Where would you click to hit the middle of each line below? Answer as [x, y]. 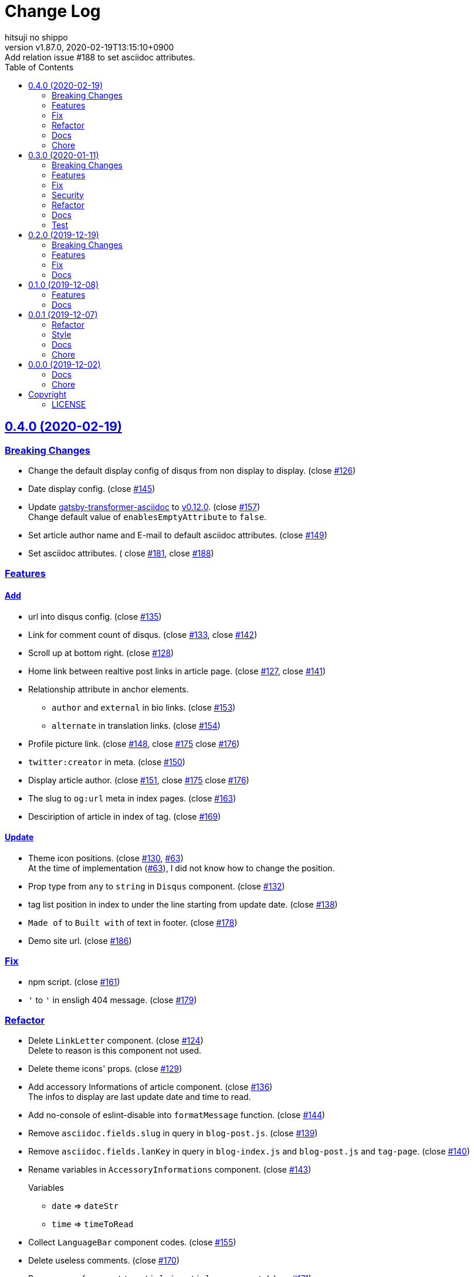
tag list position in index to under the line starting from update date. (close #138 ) [183, 904]
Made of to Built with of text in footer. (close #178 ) [133, 922]
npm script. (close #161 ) [74, 981]
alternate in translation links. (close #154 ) [136, 725]
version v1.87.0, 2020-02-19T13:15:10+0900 [89, 47]
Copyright [48, 394]
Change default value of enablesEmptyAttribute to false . [148, 517]
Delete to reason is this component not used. [115, 1051]
